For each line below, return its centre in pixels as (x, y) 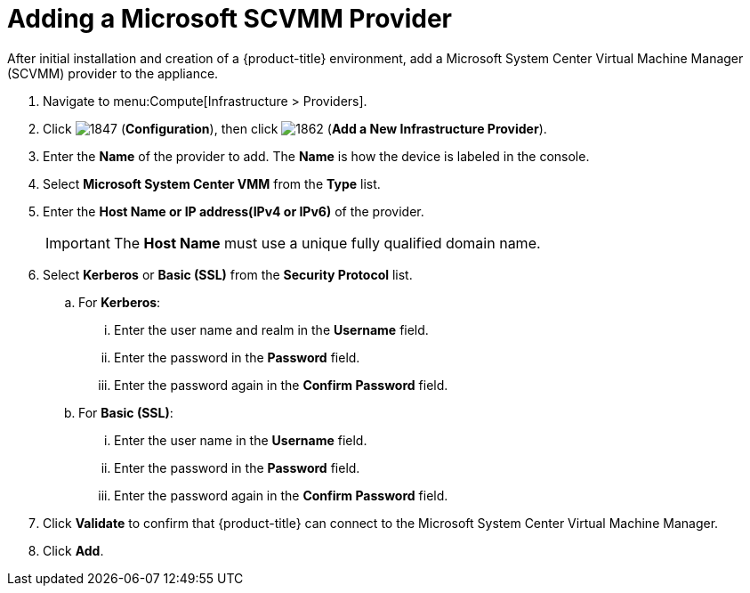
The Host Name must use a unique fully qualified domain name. (327, 243)
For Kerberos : (120, 302)
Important (78, 243)
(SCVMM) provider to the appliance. (113, 73)
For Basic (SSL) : (126, 412)
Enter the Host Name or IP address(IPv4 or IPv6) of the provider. (234, 211)
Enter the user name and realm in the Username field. (271, 329)
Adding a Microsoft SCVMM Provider (230, 19)
